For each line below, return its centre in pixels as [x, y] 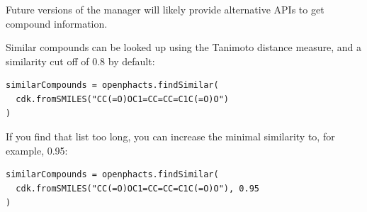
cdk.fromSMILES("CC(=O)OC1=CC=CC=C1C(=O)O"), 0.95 [137, 188]
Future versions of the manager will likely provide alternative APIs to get [165, 9]
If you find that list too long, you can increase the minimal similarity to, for [170, 136]
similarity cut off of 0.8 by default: [80, 61]
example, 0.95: [37, 150]
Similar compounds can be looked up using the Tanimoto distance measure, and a [184, 47]
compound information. [57, 23]
